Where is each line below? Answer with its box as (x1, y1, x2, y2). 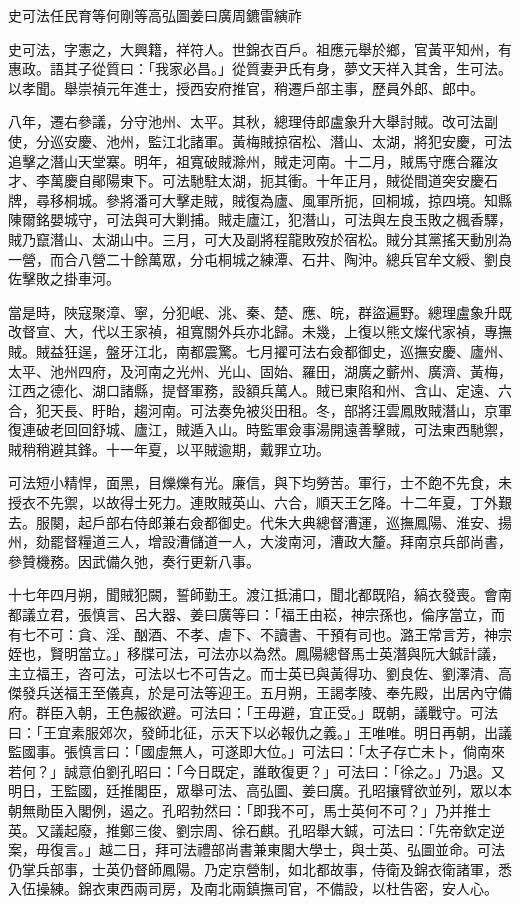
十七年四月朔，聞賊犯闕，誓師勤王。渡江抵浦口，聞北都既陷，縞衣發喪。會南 (8, 584, 512, 605)
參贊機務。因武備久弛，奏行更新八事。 (8, 550, 260, 571)
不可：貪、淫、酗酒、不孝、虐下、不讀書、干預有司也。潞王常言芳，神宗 (35, 623, 512, 644)
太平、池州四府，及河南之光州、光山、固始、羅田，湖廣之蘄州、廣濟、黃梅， (8, 360, 512, 381)
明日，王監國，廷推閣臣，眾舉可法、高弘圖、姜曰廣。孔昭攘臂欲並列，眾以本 (8, 780, 512, 801)
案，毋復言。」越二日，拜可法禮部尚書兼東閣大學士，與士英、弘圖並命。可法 (8, 839, 505, 860)
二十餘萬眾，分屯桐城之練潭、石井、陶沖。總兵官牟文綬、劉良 (105, 248, 512, 269)
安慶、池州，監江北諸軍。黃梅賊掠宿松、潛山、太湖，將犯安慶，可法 (63, 130, 512, 151)
